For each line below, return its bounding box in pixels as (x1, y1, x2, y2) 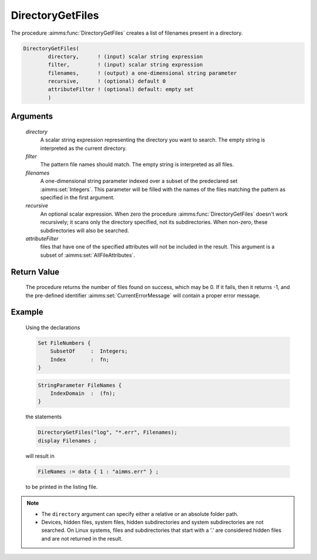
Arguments (11, 112, 53, 122)
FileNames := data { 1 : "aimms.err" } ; (38, 468, 159, 475)
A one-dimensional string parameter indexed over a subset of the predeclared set (40, 177, 238, 185)
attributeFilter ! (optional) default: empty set (48, 86, 194, 93)
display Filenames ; (38, 437, 97, 444)
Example (11, 307, 43, 317)
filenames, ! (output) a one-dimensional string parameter (48, 69, 237, 76)
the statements (25, 413, 62, 420)
